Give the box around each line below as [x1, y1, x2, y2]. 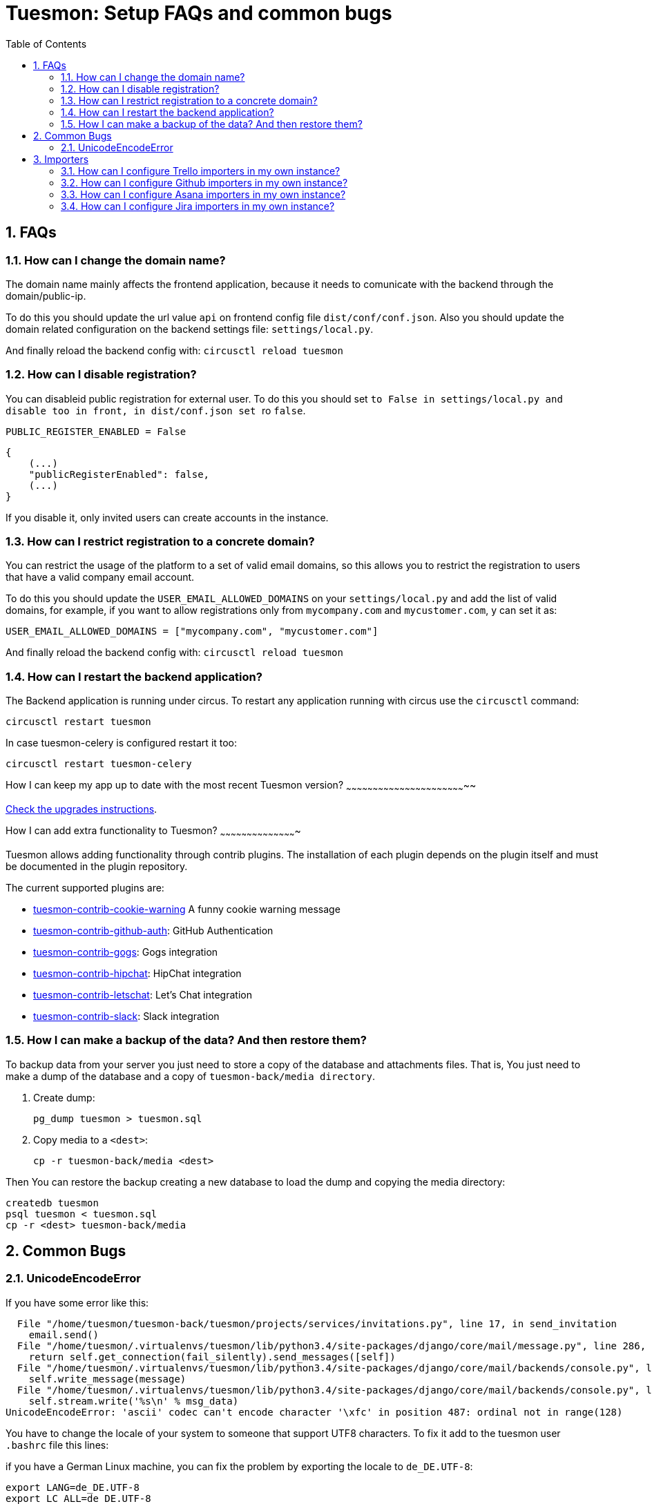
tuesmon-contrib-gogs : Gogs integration [33, 945, 218, 958]
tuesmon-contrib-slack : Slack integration [33, 1010, 220, 1022]
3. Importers [33, 153, 89, 165]
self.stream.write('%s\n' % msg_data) [28, 1395, 239, 1407]
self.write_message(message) [28, 1373, 186, 1385]
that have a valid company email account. [6, 571, 195, 584]
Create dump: [33, 1091, 95, 1103]
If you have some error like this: [6, 1296, 149, 1309]
